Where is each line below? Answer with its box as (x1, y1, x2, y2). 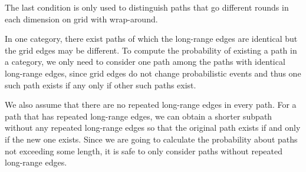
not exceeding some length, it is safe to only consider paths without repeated (5, 144, 283, 157)
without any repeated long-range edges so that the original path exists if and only (5, 121, 301, 134)
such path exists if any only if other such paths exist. (5, 78, 196, 91)
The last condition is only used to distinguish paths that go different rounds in (5, 1, 289, 13)
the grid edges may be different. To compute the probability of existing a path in (5, 44, 297, 56)
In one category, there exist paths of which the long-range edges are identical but (5, 32, 298, 45)
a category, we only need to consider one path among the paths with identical (5, 55, 285, 68)
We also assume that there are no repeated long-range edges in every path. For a (5, 98, 297, 111)
